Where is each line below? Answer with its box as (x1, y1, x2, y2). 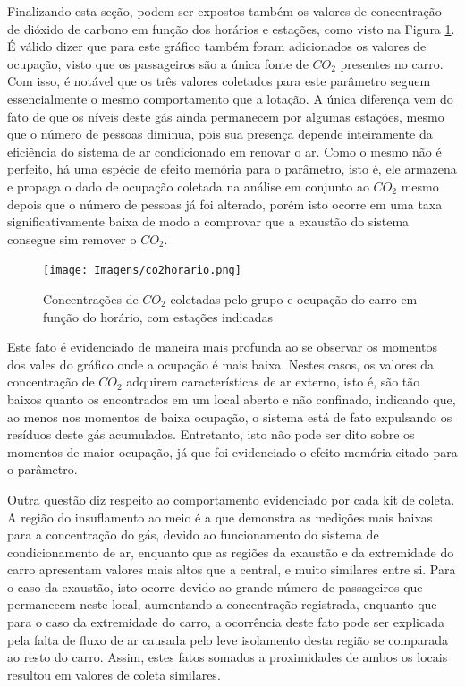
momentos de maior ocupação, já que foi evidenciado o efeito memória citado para (7, 442, 458, 461)
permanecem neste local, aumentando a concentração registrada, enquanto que (7, 595, 437, 614)
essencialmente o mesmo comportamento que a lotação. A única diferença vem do (7, 89, 453, 107)
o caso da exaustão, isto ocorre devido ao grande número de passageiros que (7, 577, 423, 596)
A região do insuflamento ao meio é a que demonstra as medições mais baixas (7, 507, 433, 526)
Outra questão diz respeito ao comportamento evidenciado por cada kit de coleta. (7, 489, 455, 508)
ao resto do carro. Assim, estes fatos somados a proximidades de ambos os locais (7, 648, 448, 666)
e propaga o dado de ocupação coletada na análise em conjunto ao (7, 176, 369, 195)
